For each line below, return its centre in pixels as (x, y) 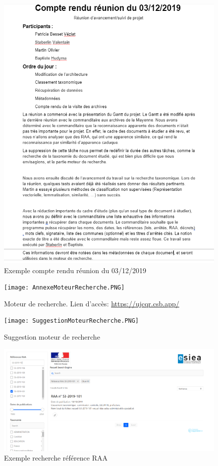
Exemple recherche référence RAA (56, 458)
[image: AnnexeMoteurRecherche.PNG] (64, 288)
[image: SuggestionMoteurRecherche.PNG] (72, 321)
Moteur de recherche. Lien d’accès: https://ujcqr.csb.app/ (92, 303)
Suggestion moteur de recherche (52, 337)
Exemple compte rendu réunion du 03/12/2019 (75, 270)
